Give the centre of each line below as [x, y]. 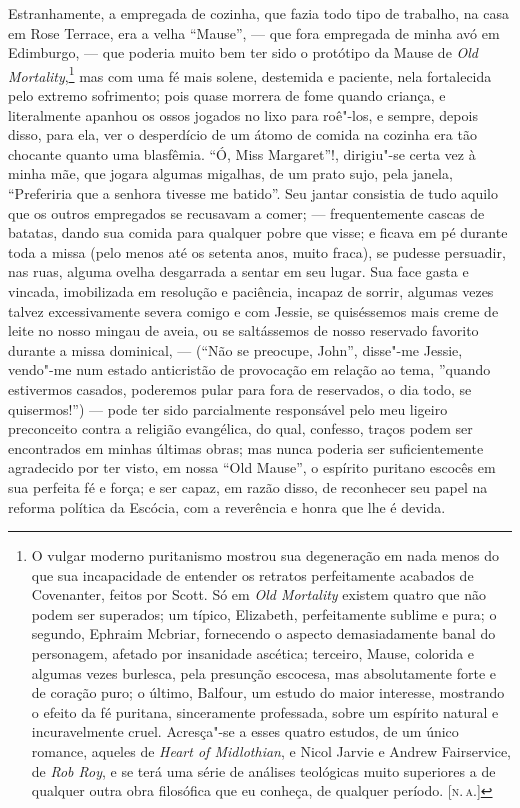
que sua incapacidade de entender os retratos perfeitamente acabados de [252, 574]
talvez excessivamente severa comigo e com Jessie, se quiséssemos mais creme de [253, 310]
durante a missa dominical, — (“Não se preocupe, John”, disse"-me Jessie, [235, 349]
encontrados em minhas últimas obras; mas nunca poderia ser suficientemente [246, 447]
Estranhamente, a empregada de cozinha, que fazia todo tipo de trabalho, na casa [258, 13]
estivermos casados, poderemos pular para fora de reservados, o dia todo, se [240, 388]
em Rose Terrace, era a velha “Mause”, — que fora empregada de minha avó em [254, 32]
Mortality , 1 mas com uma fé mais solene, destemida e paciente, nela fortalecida [250, 74]
